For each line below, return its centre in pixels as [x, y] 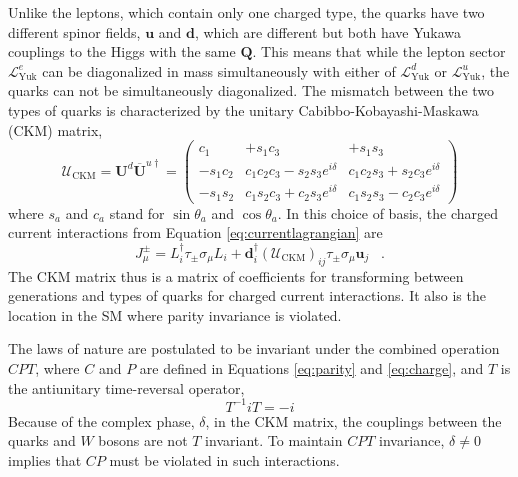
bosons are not [143, 440]
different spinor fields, [74, 31]
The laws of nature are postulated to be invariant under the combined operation [254, 348]
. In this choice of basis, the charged [388, 212]
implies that [45, 459]
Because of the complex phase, [101, 420]
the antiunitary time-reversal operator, [126, 387]
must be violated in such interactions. [224, 459]
